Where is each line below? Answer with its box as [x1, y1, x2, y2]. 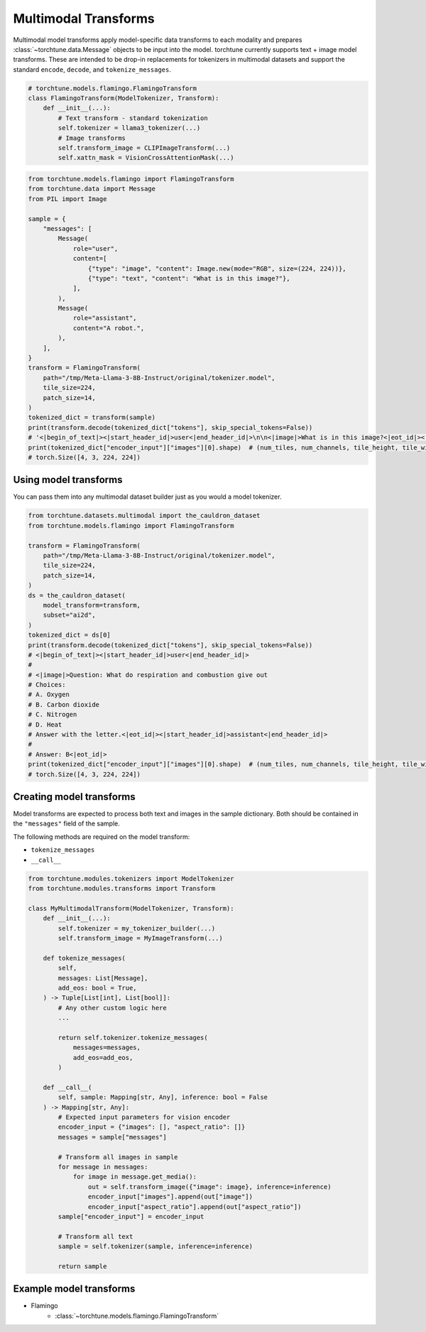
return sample [58, 1262, 107, 1270]
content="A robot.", [72, 324, 145, 332]
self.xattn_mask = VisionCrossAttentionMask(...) [58, 153, 234, 162]
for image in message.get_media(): [72, 1173, 197, 1181]
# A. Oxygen [28, 691, 70, 699]
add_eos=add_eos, [72, 1054, 133, 1061]
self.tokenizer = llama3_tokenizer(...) [58, 124, 201, 132]
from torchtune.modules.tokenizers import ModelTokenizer [28, 875, 234, 882]
